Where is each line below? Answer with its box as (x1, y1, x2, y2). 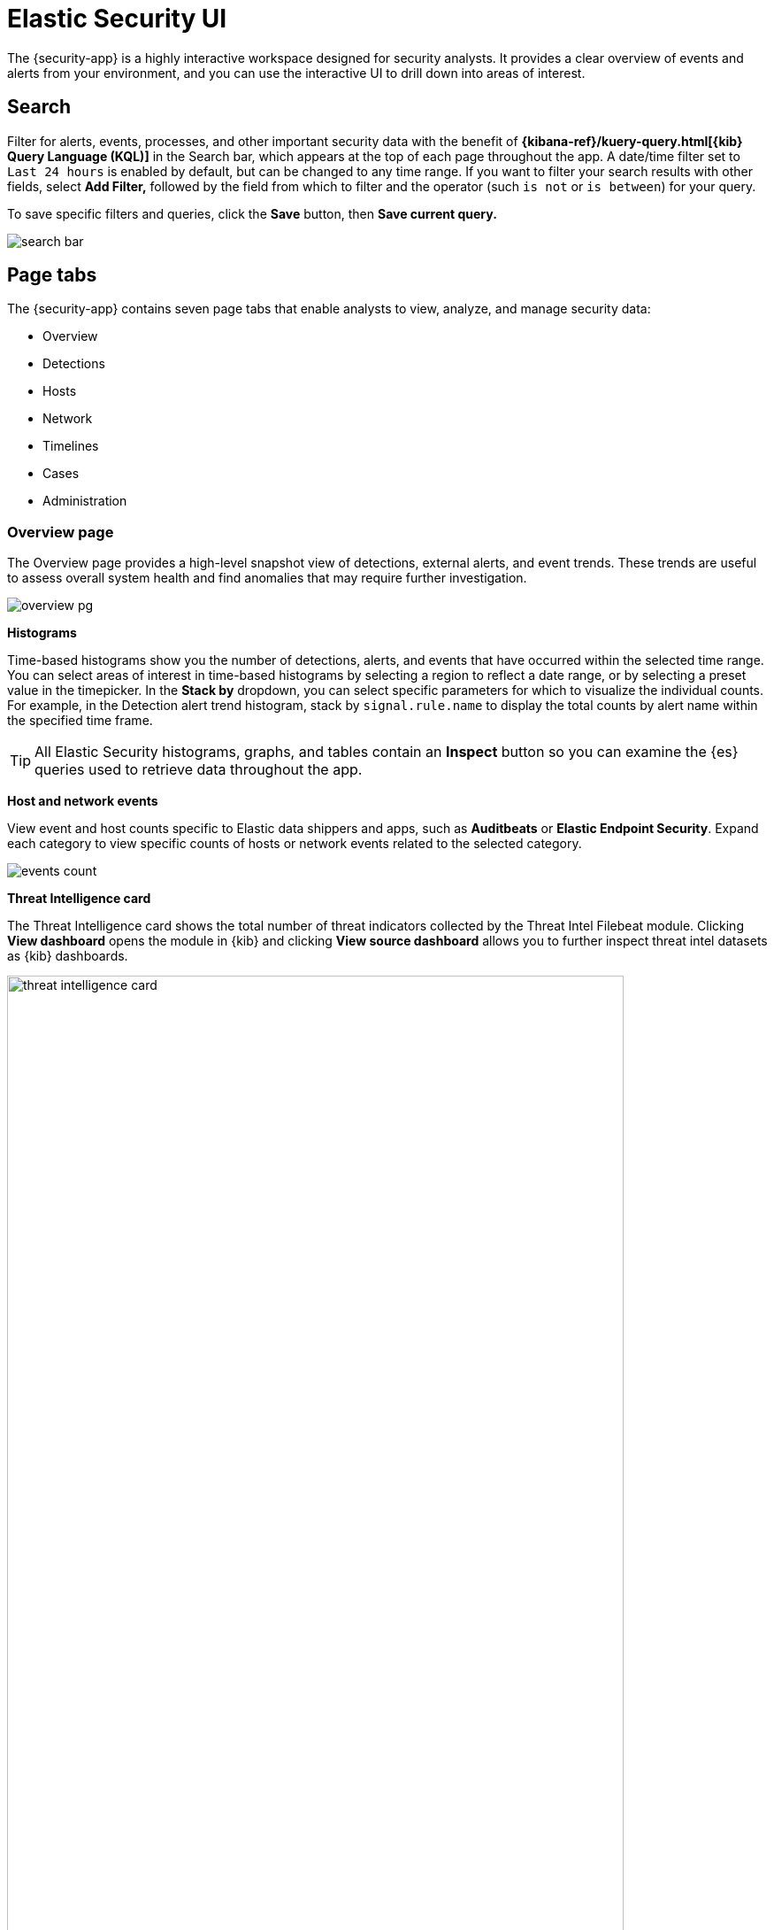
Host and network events (7, 793, 158, 809)
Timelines (42, 438, 99, 454)
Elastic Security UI (7, 4, 227, 34)
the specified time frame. (7, 713, 153, 729)
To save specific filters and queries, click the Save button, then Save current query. (7, 205, 497, 221)
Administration (42, 493, 127, 509)
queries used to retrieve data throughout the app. (34, 760, 363, 779)
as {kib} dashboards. (7, 948, 128, 964)
